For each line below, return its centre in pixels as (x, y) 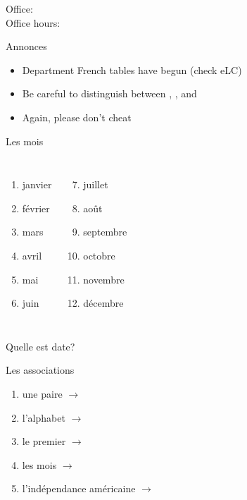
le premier (44, 441)
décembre (103, 303)
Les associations (40, 370)
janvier (37, 184)
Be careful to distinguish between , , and (109, 93)
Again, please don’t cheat (77, 117)
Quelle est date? (40, 346)
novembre (104, 279)
